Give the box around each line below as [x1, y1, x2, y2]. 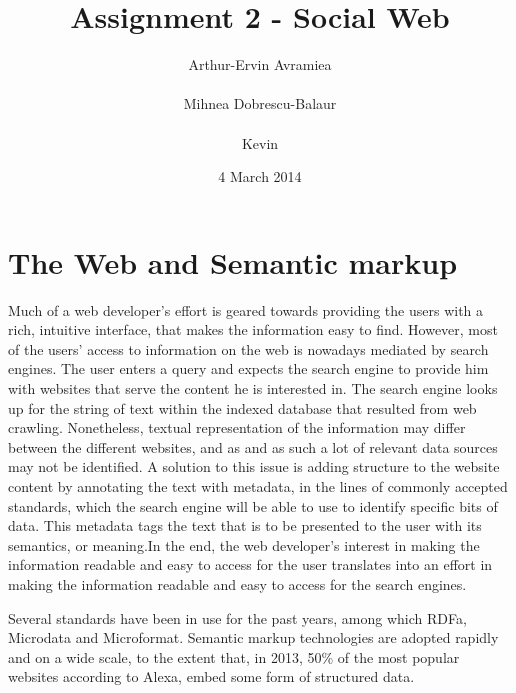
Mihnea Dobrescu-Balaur [183, 93, 337, 114]
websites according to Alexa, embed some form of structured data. [8, 666, 415, 687]
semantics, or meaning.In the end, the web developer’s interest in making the [8, 534, 480, 555]
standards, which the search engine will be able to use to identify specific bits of [8, 495, 498, 516]
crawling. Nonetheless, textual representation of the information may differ [8, 417, 466, 438]
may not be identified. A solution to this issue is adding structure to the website [8, 456, 500, 477]
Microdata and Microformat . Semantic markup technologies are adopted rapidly [8, 627, 499, 648]
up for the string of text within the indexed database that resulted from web [8, 397, 477, 418]
